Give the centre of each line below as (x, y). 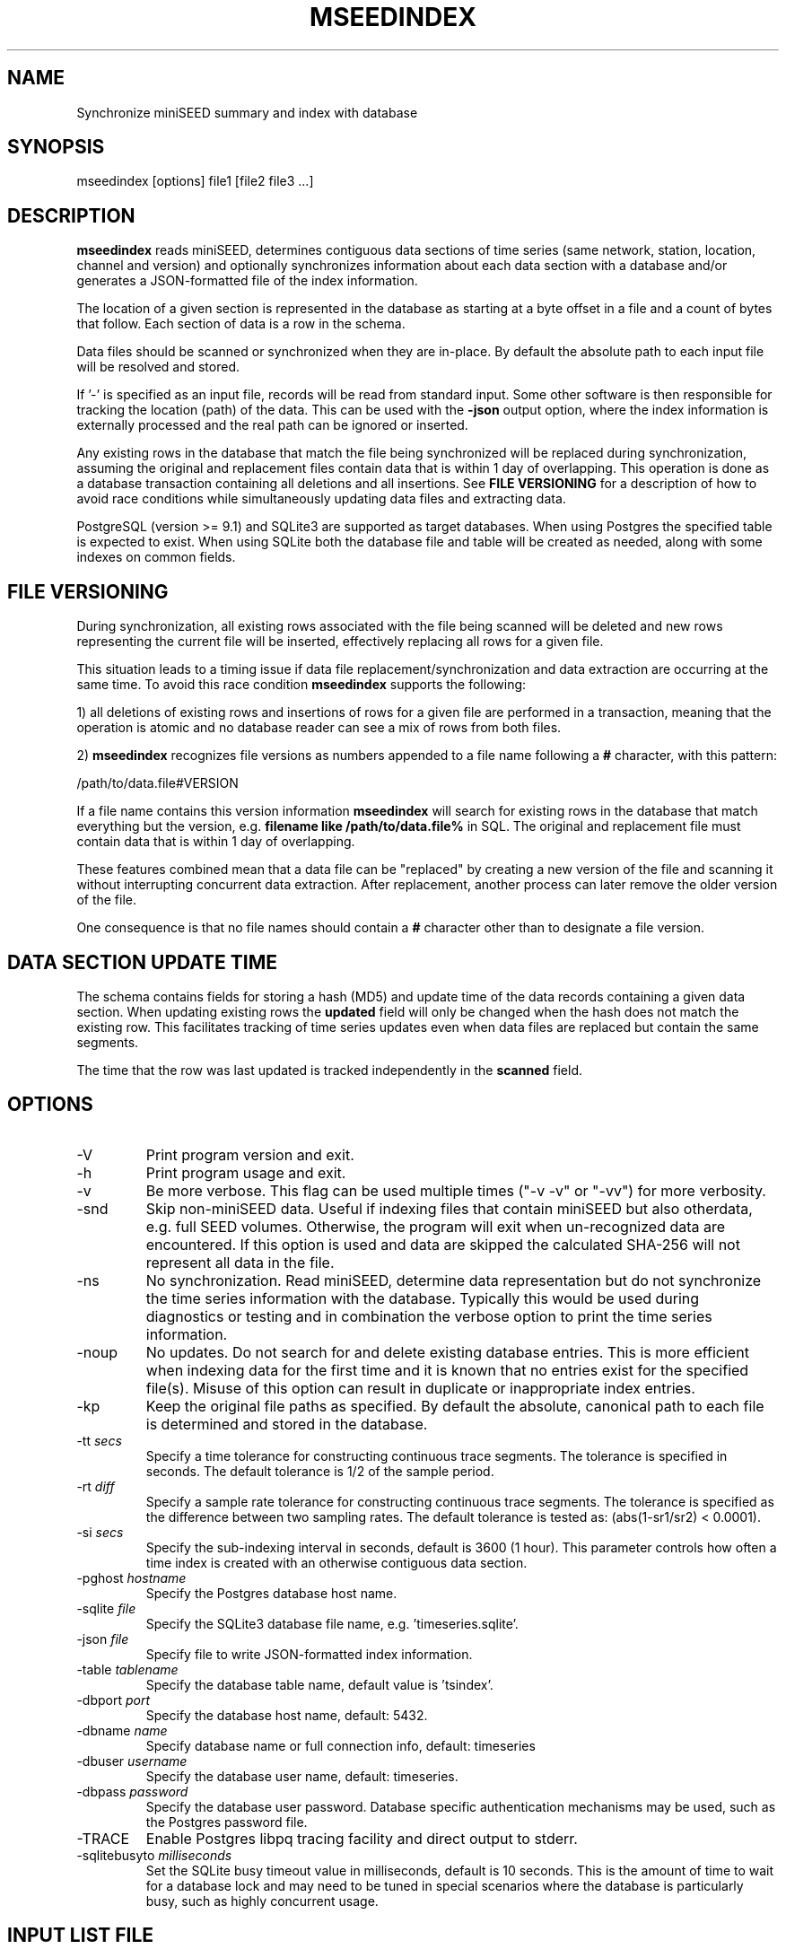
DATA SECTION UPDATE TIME (143, 962)
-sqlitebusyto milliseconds (154, 1855)
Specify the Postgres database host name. (271, 1593)
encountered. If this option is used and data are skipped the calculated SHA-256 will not (443, 1244)
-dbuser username (132, 1761)
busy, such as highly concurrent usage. (262, 1901)
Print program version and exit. (250, 1154)
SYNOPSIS (56, 147)
